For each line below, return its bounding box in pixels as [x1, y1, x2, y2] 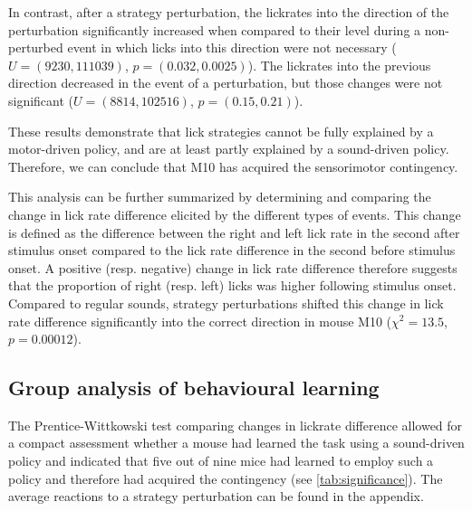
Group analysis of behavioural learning [8, 374, 380, 402]
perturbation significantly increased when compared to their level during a [8, 20, 421, 39]
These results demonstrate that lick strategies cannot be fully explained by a [8, 121, 434, 140]
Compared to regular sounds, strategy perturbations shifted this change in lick [8, 293, 444, 312]
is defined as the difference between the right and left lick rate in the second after [8, 222, 460, 241]
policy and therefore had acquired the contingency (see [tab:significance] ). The [8, 468, 443, 487]
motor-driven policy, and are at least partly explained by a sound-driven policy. [8, 139, 449, 158]
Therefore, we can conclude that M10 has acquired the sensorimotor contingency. [8, 156, 458, 175]
